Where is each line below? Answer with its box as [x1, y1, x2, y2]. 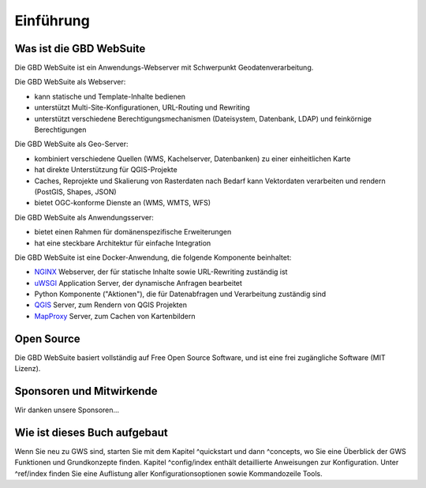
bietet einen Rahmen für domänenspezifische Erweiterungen [34, 227, 232, 237]
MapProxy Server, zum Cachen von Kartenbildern [34, 311, 196, 321]
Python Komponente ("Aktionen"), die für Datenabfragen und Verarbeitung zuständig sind [34, 289, 327, 299]
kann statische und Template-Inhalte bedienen [34, 92, 185, 101]
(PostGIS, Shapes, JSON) [34, 186, 118, 197]
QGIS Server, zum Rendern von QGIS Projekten [34, 300, 187, 310]
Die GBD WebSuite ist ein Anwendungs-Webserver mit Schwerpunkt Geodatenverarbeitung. [14, 63, 314, 73]
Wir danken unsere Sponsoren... [14, 405, 120, 415]
